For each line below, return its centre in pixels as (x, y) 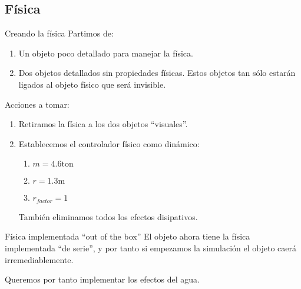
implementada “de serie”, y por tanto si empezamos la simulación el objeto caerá (151, 248)
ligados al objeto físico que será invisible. (92, 84)
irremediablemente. (39, 259)
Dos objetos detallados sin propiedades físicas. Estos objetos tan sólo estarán (157, 73)
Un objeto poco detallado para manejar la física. (106, 53)
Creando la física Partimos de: (59, 33)
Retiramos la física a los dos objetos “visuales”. (103, 124)
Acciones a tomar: (37, 104)
